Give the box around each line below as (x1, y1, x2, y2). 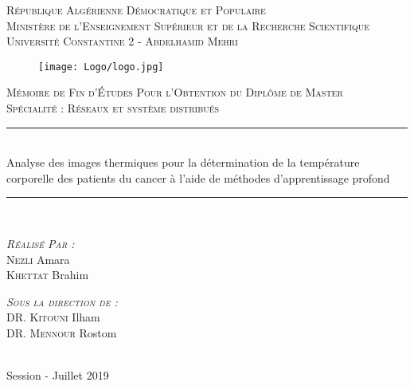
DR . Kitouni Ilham (6, 309, 100, 325)
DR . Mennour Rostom (6, 324, 117, 341)
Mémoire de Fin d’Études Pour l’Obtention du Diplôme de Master (6, 84, 343, 100)
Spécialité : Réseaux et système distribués (6, 100, 220, 116)
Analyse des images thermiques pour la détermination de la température (6, 154, 360, 171)
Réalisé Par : (6, 235, 75, 251)
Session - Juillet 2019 (6, 367, 109, 384)
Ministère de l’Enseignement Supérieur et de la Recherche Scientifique (6, 17, 370, 33)
